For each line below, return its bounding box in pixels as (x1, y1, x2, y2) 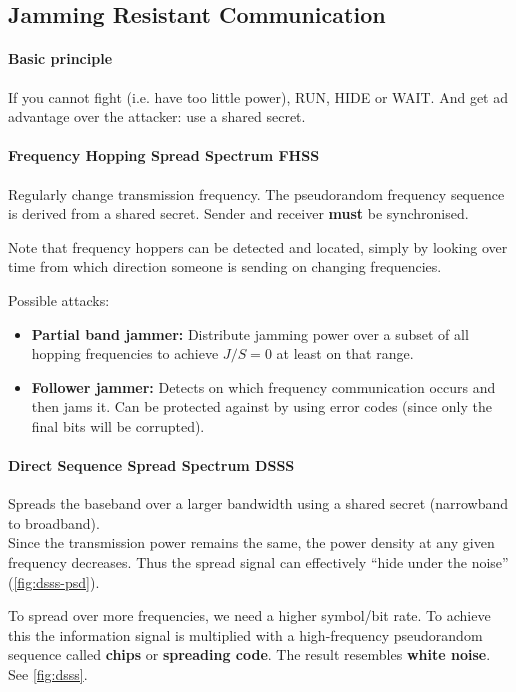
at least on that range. (276, 343, 414, 364)
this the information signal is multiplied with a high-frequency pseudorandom (8, 624, 483, 645)
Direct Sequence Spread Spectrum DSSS (8, 455, 295, 476)
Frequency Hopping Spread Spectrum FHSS (8, 145, 320, 166)
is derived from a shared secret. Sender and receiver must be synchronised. (8, 203, 469, 224)
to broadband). (8, 512, 100, 533)
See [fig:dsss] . (8, 664, 88, 685)
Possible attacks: (8, 289, 110, 310)
